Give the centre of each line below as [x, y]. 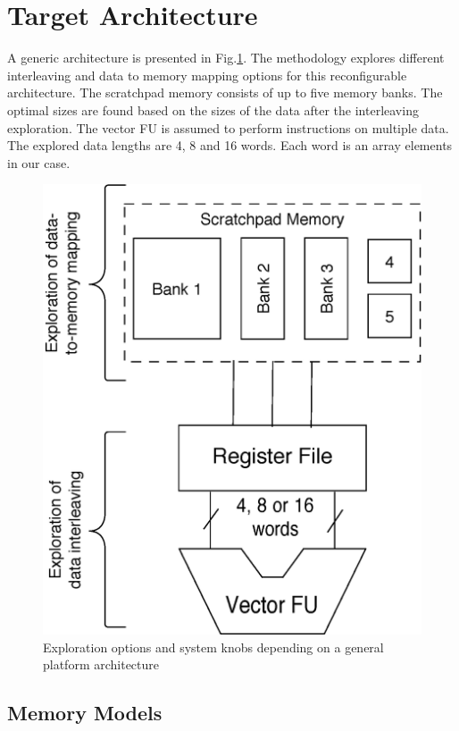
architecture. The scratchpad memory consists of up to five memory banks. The [225, 92]
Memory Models [85, 713]
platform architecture [101, 664]
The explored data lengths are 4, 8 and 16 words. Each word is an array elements [230, 145]
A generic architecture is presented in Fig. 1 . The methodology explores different [226, 58]
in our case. [39, 162]
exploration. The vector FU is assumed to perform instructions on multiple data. [228, 127]
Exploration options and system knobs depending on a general [213, 647]
